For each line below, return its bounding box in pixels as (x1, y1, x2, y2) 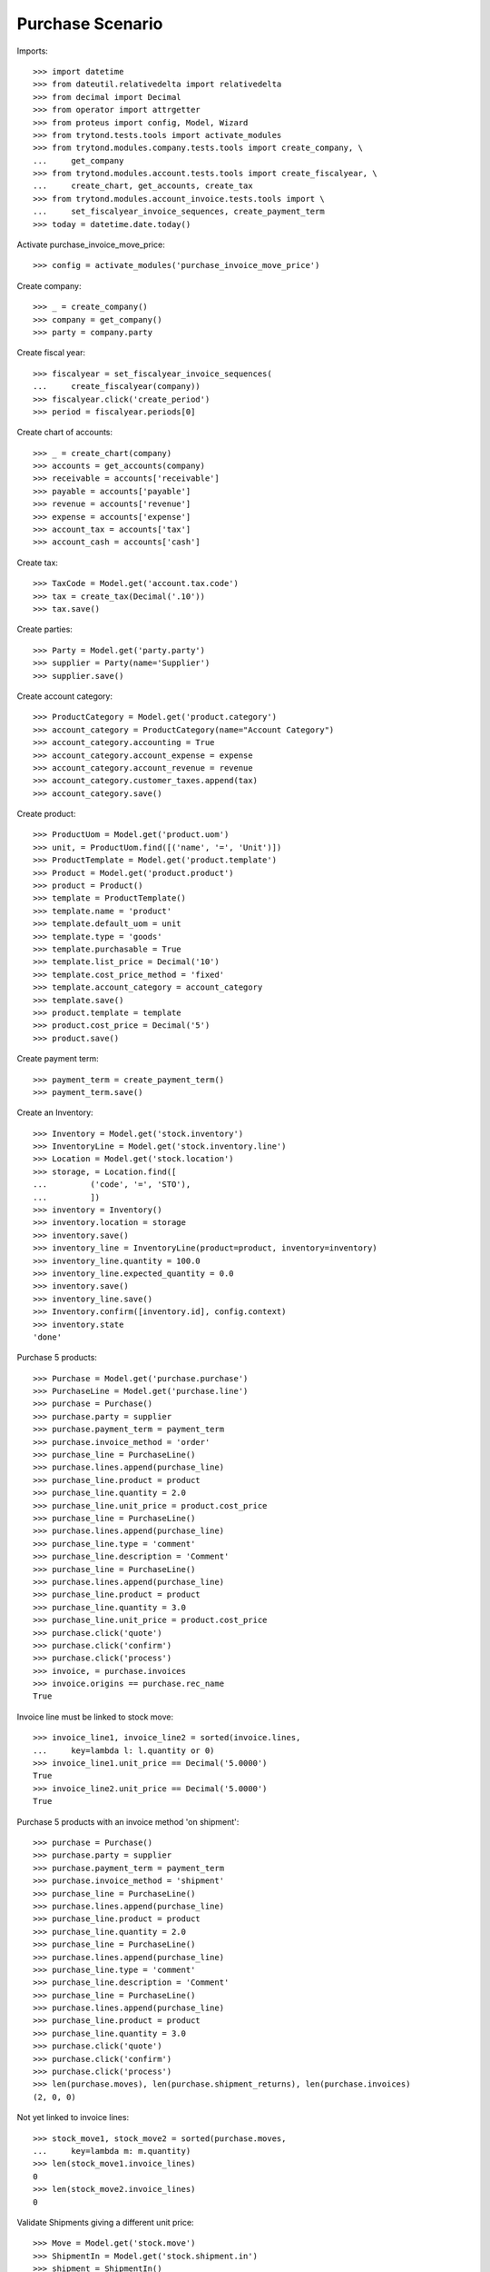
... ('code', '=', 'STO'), (33, 1180, 191, 1190)
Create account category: (16, 691, 113, 702)
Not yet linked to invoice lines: (16, 2112, 130, 2123)
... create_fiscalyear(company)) (33, 382, 201, 392)
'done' (33, 1331, 63, 1342)
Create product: (16, 809, 76, 820)
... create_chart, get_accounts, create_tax (33, 181, 253, 191)
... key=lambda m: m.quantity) (33, 2146, 191, 2156)
